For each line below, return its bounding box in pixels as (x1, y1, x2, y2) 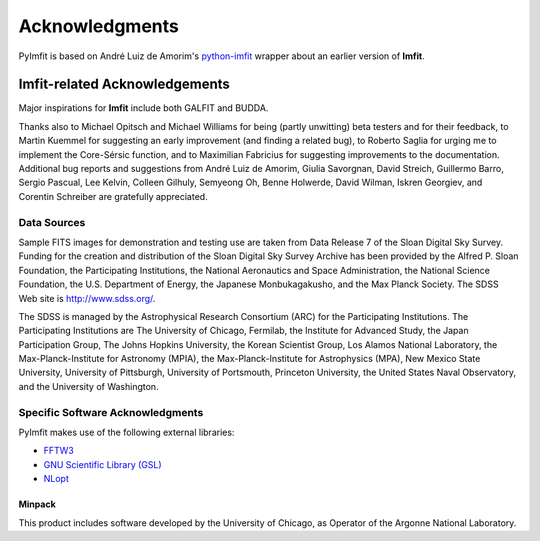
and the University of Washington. (18, 380, 159, 392)
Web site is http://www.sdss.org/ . (18, 292, 156, 304)
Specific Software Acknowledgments (18, 405, 204, 419)
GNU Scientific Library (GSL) (43, 458, 162, 470)
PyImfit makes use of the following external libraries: (18, 426, 235, 438)
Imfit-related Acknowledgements (18, 76, 230, 93)
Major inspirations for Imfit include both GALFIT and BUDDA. (18, 102, 269, 114)
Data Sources (18, 215, 86, 229)
